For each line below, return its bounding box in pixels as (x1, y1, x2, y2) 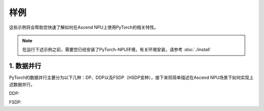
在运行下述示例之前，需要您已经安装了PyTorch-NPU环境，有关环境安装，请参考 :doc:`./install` (22, 47, 211, 53)
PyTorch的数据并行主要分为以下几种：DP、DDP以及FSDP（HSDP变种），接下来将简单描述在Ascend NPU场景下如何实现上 (9, 74, 254, 80)
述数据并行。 (9, 81, 35, 87)
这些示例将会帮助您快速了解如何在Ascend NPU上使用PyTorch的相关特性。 (9, 24, 158, 30)
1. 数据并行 (9, 62, 42, 70)
